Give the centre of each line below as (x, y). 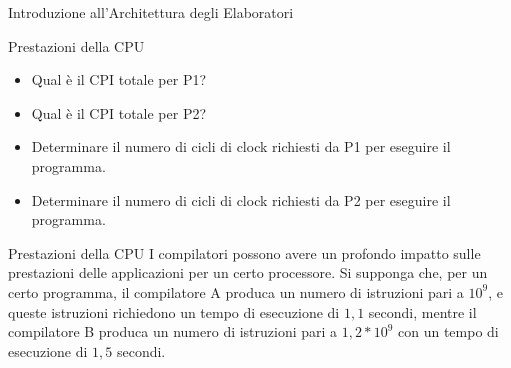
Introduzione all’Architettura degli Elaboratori (151, 12)
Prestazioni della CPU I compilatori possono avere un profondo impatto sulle (244, 252)
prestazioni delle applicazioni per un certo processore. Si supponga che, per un (248, 272)
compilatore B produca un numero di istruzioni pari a (173, 331)
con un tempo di (448, 331)
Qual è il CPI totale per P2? (119, 112)
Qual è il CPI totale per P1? (119, 79)
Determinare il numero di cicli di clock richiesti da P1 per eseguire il (241, 146)
